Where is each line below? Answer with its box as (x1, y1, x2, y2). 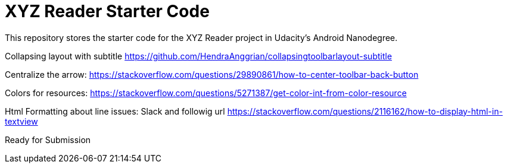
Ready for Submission (5, 134, 91, 145)
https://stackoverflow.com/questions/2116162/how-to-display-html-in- (227, 106, 503, 116)
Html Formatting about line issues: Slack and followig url (5, 106, 225, 116)
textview (5, 116, 38, 126)
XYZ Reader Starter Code (5, 1, 210, 21)
